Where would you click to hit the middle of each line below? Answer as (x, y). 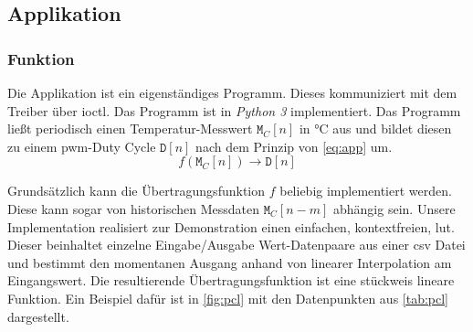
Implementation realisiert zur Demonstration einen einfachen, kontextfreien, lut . (231, 226)
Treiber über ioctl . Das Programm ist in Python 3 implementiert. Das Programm (234, 110)
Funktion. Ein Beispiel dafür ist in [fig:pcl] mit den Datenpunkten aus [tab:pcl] (228, 298)
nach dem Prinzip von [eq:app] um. (294, 146)
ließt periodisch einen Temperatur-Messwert (130, 129)
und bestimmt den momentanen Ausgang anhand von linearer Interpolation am (230, 262)
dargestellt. (38, 316)
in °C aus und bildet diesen (375, 129)
